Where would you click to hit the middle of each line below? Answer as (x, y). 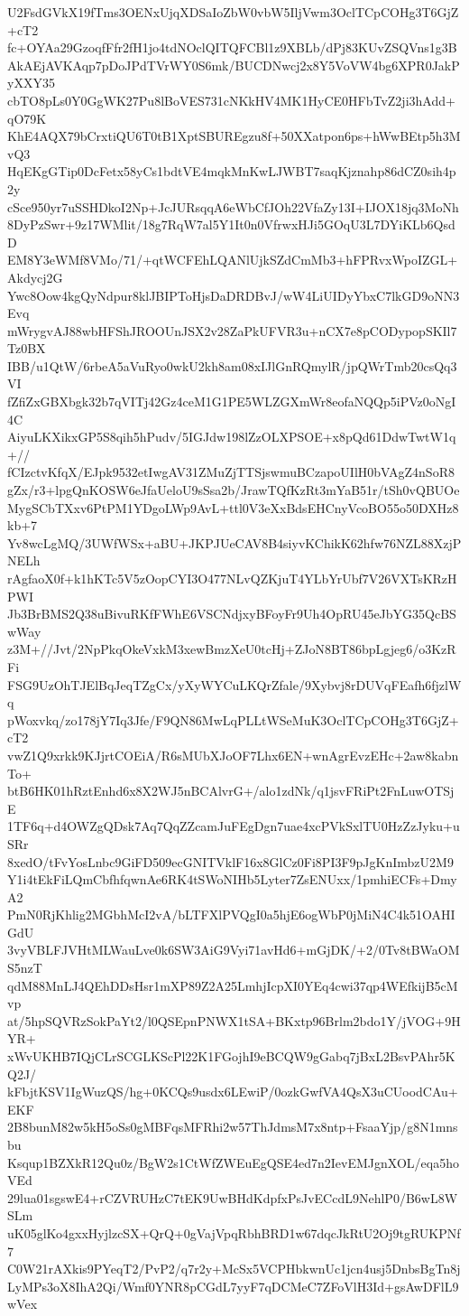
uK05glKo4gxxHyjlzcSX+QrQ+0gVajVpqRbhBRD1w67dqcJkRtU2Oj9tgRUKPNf (234, 1232)
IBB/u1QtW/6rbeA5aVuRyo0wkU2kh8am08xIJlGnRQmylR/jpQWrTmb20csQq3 (232, 365)
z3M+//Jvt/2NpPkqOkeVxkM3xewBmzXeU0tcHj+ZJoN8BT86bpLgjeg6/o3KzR (232, 649)
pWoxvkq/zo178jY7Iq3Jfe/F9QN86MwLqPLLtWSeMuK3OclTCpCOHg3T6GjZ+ (233, 719)
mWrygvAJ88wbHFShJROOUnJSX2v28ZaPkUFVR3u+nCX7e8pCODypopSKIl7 (232, 330)
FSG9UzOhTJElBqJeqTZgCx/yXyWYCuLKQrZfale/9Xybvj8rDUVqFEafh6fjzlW (234, 684)
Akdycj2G (35, 277)
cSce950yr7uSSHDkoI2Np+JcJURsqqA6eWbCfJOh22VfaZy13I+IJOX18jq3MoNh (233, 206)
